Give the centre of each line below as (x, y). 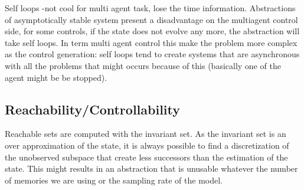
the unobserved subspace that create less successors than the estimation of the (146, 157)
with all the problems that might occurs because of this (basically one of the (143, 65)
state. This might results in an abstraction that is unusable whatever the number (151, 168)
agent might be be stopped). (56, 77)
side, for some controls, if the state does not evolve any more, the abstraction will (152, 31)
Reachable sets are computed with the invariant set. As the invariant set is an (146, 134)
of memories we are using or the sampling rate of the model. (114, 180)
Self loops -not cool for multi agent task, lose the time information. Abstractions (150, 8)
